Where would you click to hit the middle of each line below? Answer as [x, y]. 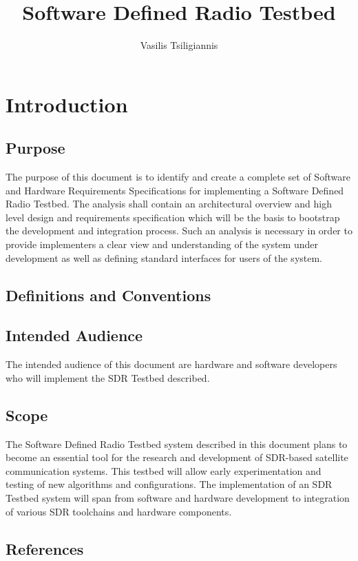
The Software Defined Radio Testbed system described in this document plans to [177, 443]
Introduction [67, 104]
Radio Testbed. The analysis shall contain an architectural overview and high [169, 204]
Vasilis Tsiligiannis [179, 45]
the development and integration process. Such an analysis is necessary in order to [179, 231]
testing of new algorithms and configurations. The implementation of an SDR [169, 484]
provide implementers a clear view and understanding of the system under [162, 244]
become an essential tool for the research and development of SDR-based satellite [177, 457]
